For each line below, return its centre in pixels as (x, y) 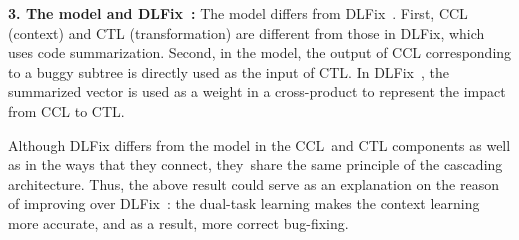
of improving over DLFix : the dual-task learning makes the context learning (244, 203)
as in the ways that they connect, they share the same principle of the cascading (255, 164)
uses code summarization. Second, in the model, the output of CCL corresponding (260, 52)
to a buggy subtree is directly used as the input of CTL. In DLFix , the (228, 71)
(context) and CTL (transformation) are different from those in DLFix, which (246, 32)
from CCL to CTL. (66, 110)
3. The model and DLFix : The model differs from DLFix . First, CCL (238, 13)
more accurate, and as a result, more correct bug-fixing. (178, 222)
